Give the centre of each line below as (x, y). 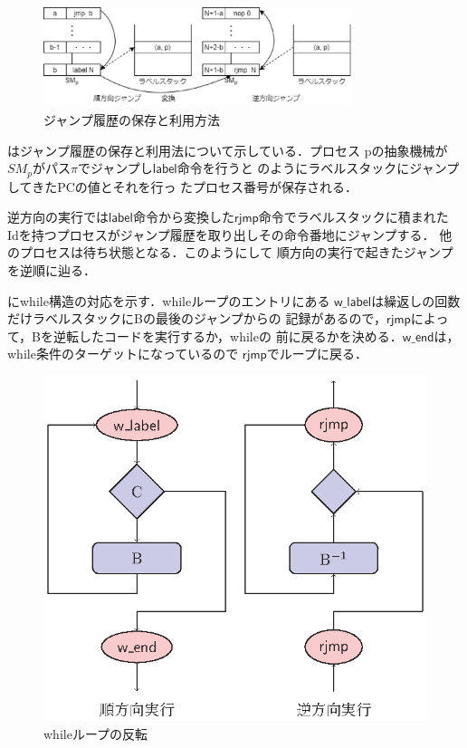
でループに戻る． (317, 354)
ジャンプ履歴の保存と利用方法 (132, 119)
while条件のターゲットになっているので (123, 354)
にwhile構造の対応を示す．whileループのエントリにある (169, 300)
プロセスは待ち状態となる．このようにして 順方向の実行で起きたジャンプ (236, 252)
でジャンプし (115, 168)
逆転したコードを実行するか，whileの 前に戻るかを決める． (228, 336)
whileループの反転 (96, 733)
